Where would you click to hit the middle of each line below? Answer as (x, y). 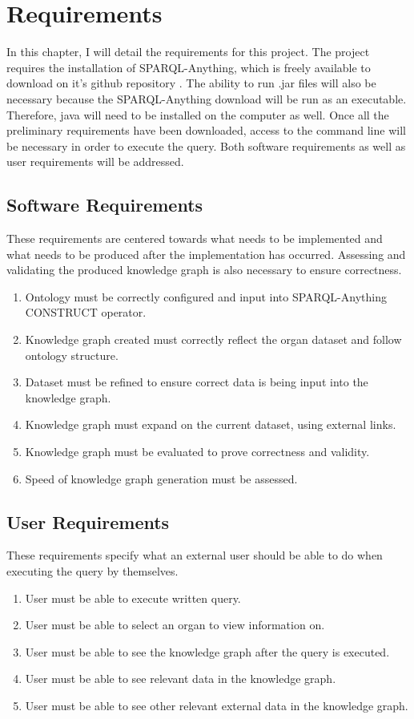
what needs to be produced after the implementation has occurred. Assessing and (206, 254)
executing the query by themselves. (92, 571)
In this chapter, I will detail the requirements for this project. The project (188, 52)
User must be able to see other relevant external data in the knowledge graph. (217, 705)
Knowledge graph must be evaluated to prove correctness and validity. (197, 452)
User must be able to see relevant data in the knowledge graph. (181, 679)
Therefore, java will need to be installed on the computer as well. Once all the (198, 114)
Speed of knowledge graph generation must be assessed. (161, 478)
